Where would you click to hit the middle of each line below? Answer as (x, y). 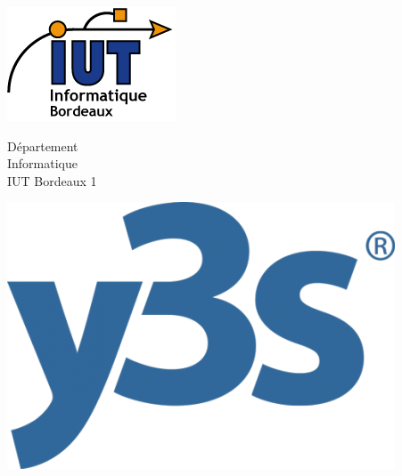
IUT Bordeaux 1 (52, 180)
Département (43, 145)
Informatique (43, 163)
